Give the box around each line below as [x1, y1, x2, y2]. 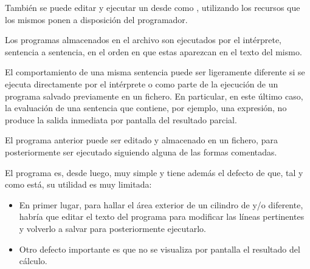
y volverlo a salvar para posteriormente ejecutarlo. [19, 222, 207, 234]
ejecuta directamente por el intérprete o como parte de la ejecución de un [5, 77, 278, 90]
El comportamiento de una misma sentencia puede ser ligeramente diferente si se [5, 66, 305, 78]
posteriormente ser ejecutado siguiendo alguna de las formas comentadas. [5, 145, 277, 158]
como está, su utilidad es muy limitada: [5, 178, 152, 191]
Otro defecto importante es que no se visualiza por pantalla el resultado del [19, 242, 300, 255]
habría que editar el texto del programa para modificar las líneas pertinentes [19, 210, 305, 223]
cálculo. [19, 254, 47, 267]
